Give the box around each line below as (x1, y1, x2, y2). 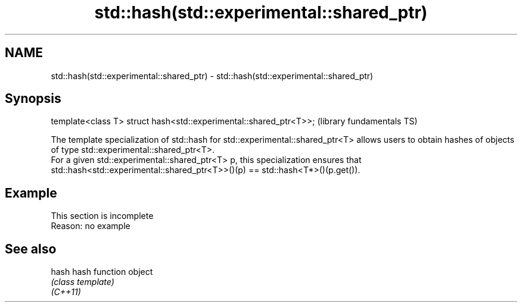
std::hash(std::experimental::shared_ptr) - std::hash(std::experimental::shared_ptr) (51, 70, 374, 81)
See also (5, 241, 57, 256)
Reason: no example (51, 221, 130, 231)
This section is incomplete (51, 211, 154, 221)
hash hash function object (51, 267, 153, 277)
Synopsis (5, 91, 61, 106)
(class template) (51, 277, 114, 287)
